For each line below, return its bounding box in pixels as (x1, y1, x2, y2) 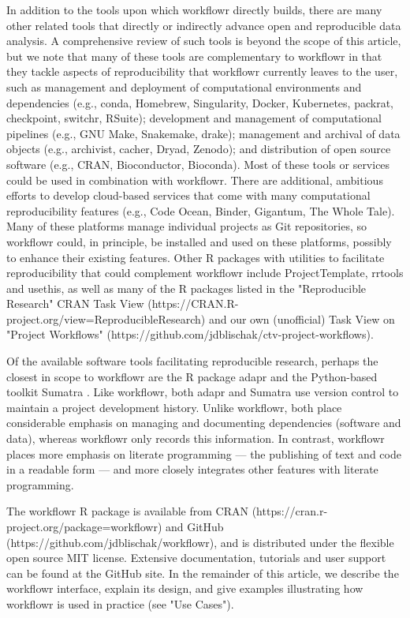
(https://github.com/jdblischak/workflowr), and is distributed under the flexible (6, 534, 394, 550)
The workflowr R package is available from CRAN (6, 503, 248, 519)
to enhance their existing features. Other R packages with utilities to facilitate (6, 249, 385, 265)
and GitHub (166, 519, 224, 534)
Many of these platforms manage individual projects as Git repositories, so (6, 218, 367, 234)
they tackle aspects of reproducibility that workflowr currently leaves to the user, (6, 63, 398, 80)
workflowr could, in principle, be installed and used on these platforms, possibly (6, 233, 392, 249)
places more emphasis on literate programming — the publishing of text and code (6, 445, 401, 462)
